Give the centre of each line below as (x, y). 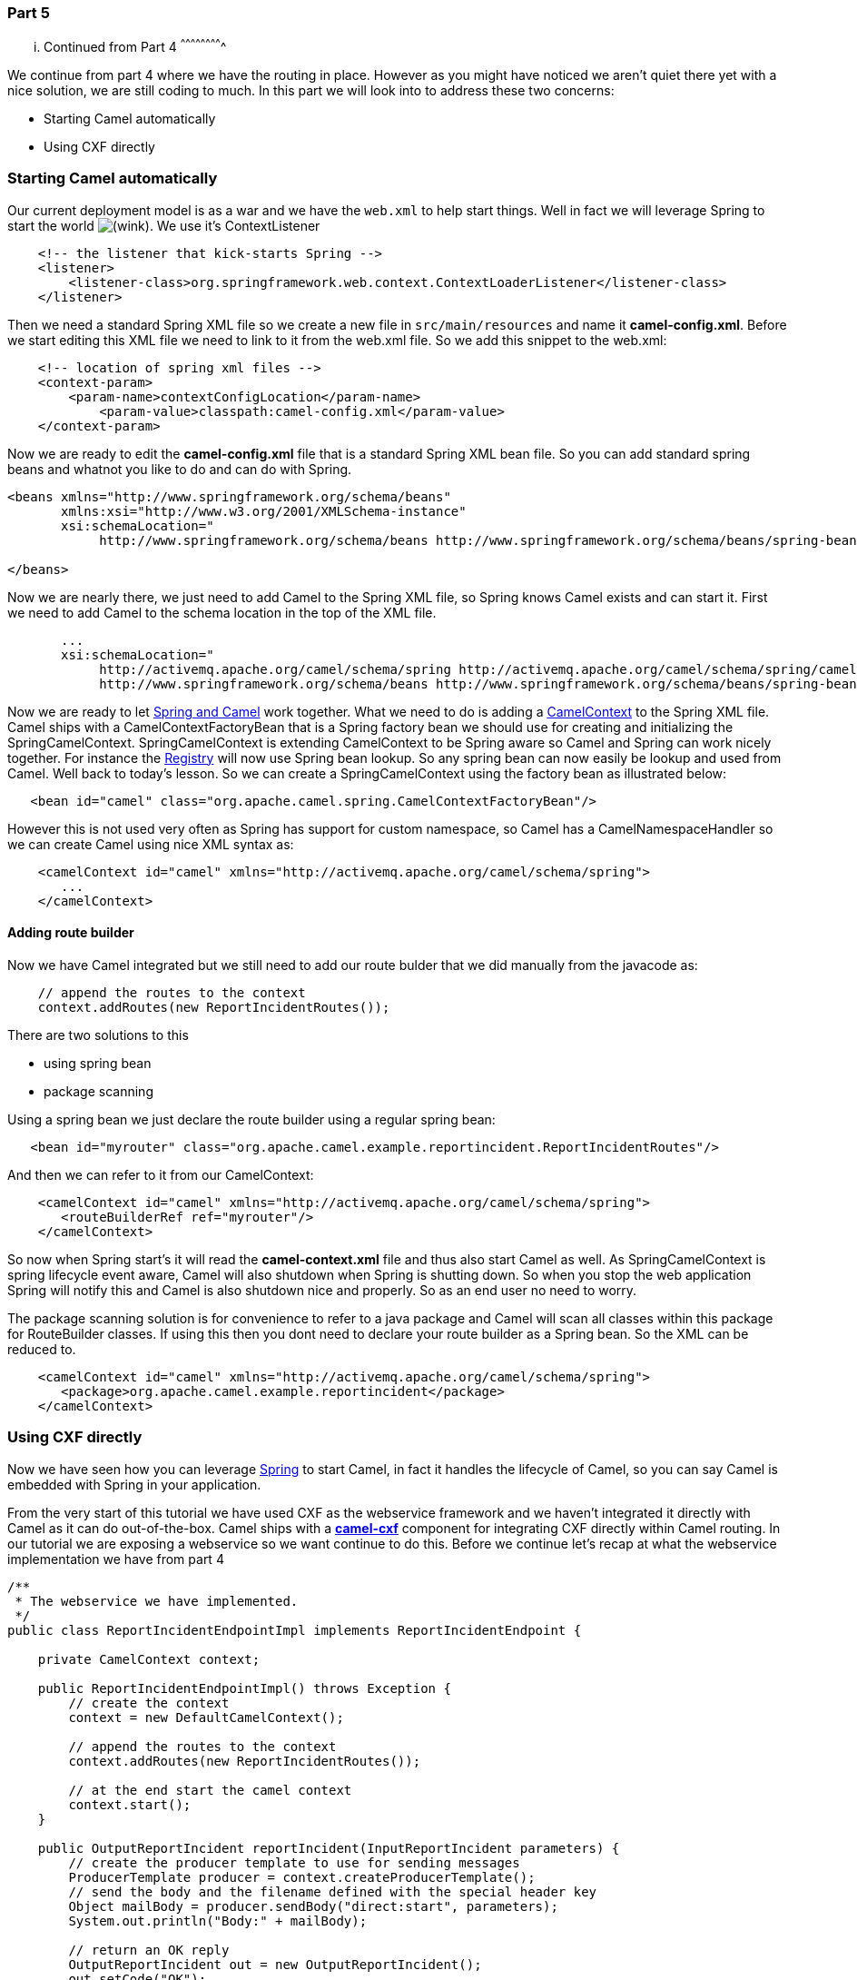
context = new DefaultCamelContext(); (206, 1717)
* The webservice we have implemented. (157, 1601)
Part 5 (29, 13)
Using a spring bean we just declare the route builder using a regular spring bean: (251, 1119)
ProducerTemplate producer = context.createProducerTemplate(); (302, 1877)
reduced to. (42, 1349)
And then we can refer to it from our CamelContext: (161, 1175)
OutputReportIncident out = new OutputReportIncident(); (275, 1964)
